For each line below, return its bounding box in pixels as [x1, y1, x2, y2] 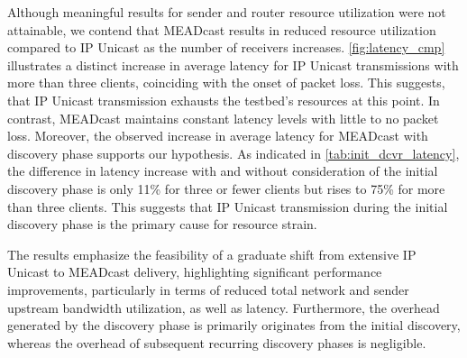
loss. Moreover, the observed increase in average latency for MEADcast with [7, 126, 428, 145]
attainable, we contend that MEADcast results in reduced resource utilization [7, 20, 436, 39]
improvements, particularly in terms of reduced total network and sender [7, 280, 409, 298]
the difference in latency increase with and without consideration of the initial [7, 161, 438, 180]
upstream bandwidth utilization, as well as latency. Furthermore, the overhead [7, 298, 440, 317]
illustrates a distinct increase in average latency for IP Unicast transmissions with [7, 55, 459, 74]
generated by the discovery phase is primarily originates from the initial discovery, [7, 316, 461, 335]
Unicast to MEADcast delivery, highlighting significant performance [7, 262, 382, 281]
